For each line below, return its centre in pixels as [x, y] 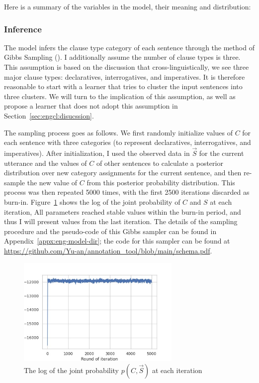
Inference [23, 29]
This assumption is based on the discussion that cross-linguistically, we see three [127, 67]
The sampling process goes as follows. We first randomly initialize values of [118, 132]
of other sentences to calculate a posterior [160, 163]
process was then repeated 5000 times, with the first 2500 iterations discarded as [127, 192]
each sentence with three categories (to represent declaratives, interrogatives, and [128, 142]
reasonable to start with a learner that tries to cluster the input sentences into [123, 86]
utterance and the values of [45, 163]
